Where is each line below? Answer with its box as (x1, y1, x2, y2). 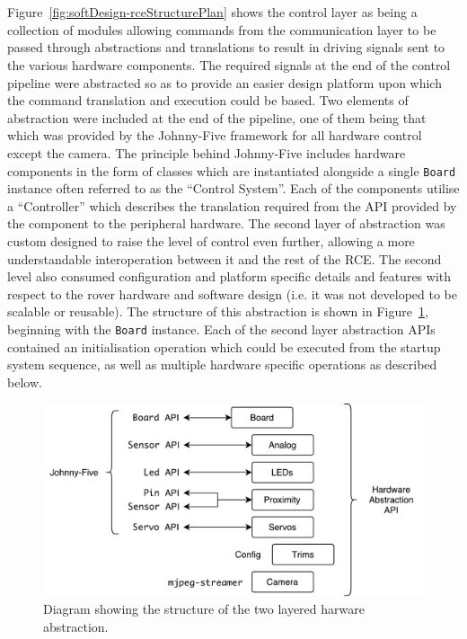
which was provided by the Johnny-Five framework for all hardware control (7, 126, 422, 145)
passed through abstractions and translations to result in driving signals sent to (7, 38, 445, 57)
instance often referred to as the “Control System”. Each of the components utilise (7, 179, 460, 198)
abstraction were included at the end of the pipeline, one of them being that (7, 108, 427, 127)
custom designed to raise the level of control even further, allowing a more (7, 231, 415, 250)
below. (7, 372, 42, 391)
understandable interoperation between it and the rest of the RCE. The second (7, 249, 442, 268)
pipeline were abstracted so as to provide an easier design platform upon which (7, 73, 442, 92)
